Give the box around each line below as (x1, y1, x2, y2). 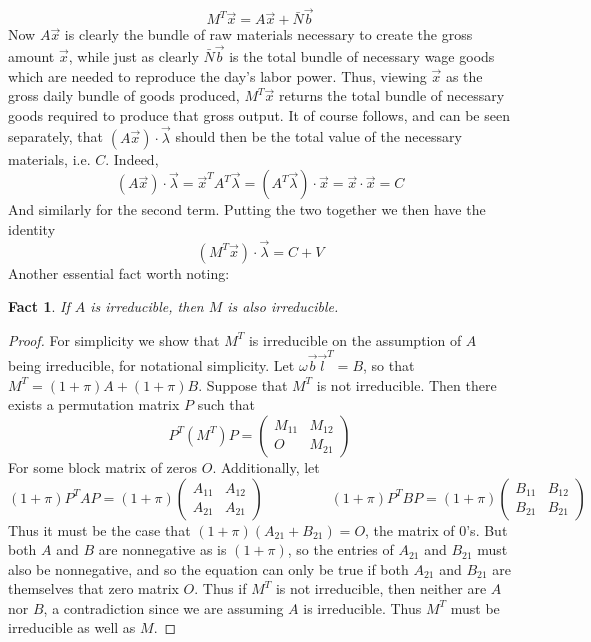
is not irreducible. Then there (316, 374, 497, 395)
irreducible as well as (8, 617, 136, 638)
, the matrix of (365, 519, 455, 540)
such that (197, 394, 255, 415)
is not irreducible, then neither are (275, 578, 487, 599)
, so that (363, 355, 415, 376)
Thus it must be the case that (8, 519, 191, 540)
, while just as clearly (68, 46, 199, 67)
